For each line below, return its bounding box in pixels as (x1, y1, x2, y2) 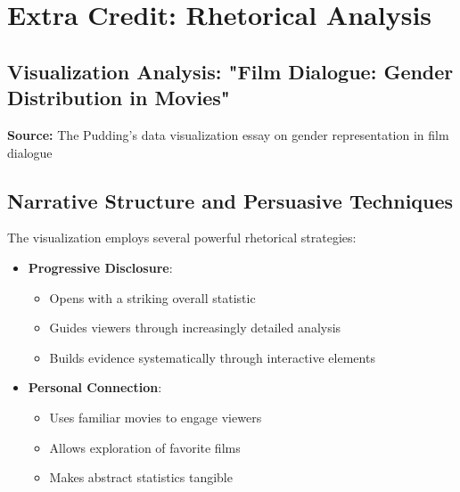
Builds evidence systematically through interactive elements (49, 348, 375, 366)
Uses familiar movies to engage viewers (49, 407, 262, 426)
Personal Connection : (28, 378, 162, 397)
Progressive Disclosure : (28, 258, 173, 276)
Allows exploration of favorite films (49, 438, 241, 456)
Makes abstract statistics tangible (49, 468, 233, 487)
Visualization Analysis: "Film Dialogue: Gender (7, 57, 454, 85)
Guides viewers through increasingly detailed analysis (49, 318, 341, 337)
